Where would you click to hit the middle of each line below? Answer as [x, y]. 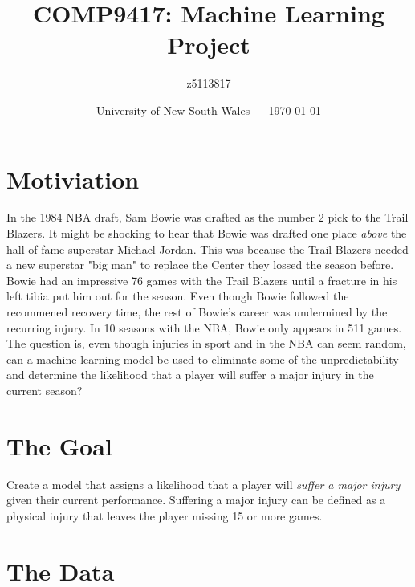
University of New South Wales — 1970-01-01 [209, 110]
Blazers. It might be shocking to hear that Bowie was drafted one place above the [207, 233]
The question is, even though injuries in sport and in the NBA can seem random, [206, 343]
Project [209, 45]
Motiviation [73, 179]
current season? [45, 390]
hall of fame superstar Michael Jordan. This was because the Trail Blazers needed [207, 249]
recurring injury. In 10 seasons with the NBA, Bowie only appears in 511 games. [204, 327]
